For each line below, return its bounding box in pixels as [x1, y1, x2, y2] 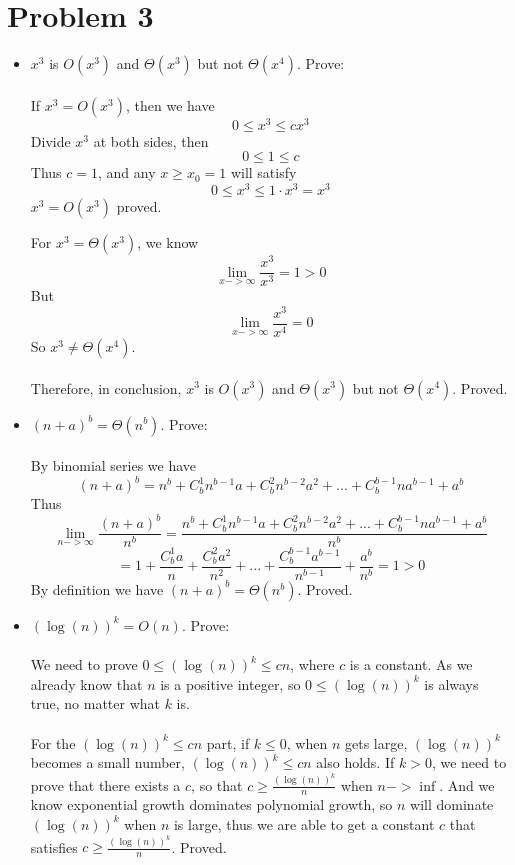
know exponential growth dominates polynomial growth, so [30, 794, 393, 815]
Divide [30, 130, 71, 151]
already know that [30, 673, 143, 694]
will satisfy [230, 162, 297, 183]
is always [424, 673, 479, 694]
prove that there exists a [30, 774, 181, 795]
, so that [191, 774, 243, 795]
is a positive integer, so [160, 673, 301, 694]
